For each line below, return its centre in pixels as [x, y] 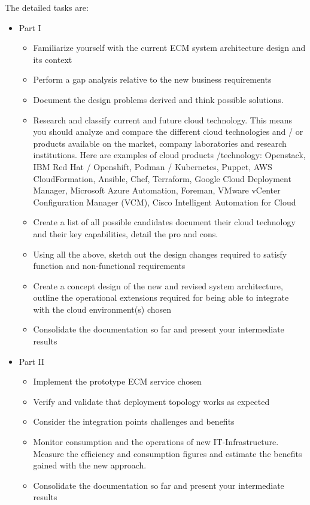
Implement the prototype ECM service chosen [117, 381]
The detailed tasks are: [47, 7]
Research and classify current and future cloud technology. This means [162, 120]
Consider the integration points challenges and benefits [134, 421]
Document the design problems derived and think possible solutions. [158, 99]
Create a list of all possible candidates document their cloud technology [164, 222]
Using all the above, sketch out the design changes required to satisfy [160, 254]
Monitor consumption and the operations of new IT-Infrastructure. [156, 442]
